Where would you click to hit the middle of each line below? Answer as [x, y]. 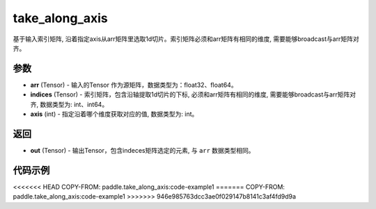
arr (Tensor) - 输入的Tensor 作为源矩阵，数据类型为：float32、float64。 [134, 85]
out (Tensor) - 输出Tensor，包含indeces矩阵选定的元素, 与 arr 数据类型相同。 [142, 150]
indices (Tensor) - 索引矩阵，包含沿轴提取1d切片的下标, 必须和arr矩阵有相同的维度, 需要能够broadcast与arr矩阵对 [193, 94]
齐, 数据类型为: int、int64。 [69, 104]
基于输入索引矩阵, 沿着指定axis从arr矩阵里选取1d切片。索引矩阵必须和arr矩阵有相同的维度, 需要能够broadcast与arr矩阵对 [186, 39]
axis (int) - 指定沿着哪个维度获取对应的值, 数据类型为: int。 [114, 114]
